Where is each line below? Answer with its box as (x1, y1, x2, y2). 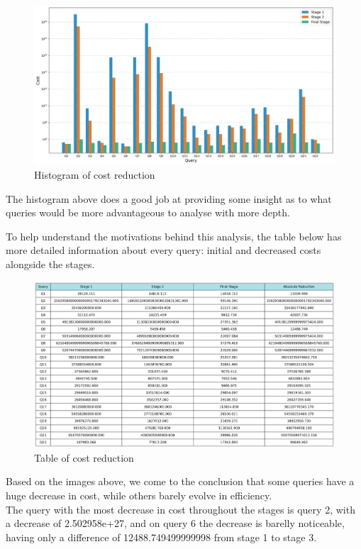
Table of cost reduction (34, 450, 134, 465)
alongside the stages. (6, 256, 95, 271)
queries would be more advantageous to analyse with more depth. (6, 205, 290, 220)
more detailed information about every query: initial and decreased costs (6, 243, 321, 257)
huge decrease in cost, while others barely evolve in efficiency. (6, 487, 272, 502)
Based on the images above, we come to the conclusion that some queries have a (6, 474, 355, 489)
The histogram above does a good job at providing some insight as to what (6, 191, 332, 206)
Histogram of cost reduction (34, 167, 155, 182)
